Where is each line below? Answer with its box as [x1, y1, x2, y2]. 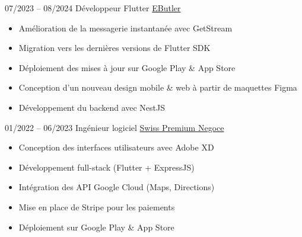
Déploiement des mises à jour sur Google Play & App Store [18, 61, 236, 73]
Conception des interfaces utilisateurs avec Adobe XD [18, 141, 214, 153]
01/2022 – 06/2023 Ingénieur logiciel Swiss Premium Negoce [5, 121, 224, 133]
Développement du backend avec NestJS [18, 101, 166, 113]
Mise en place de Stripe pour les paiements [18, 200, 175, 213]
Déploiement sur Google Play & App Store [18, 220, 174, 233]
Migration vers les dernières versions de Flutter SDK [18, 41, 211, 54]
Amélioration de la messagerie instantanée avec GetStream [18, 21, 233, 34]
